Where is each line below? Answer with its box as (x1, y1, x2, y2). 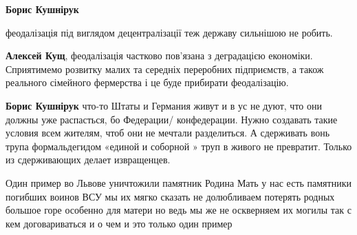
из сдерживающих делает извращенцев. (6, 152, 171, 167)
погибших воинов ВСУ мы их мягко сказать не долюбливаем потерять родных (6, 189, 335, 203)
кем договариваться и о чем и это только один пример (6, 216, 232, 230)
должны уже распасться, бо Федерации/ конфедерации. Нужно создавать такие (6, 112, 338, 126)
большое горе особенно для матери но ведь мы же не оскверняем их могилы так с (6, 203, 351, 217)
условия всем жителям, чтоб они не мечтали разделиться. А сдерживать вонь (6, 125, 330, 140)
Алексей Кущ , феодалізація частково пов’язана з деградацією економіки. (6, 48, 313, 63)
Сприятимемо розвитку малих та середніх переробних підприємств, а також (6, 61, 324, 76)
